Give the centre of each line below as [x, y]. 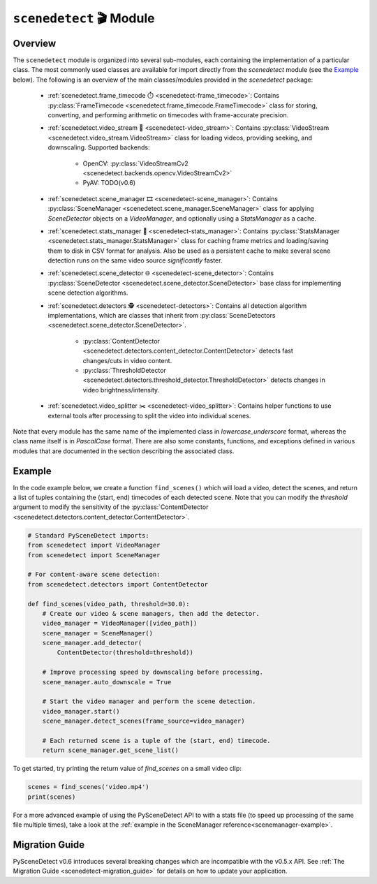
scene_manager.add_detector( [92, 643]
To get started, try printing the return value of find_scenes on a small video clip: [127, 769]
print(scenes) [52, 797]
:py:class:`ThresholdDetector [125, 370]
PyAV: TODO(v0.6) [109, 183]
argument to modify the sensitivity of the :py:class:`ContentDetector [111, 507]
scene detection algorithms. [88, 293]
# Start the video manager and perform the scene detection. [149, 701]
